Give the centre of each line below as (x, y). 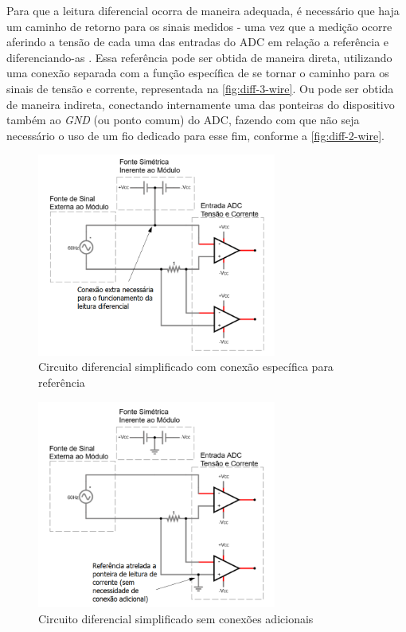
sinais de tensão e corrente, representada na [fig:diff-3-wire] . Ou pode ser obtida (200, 88)
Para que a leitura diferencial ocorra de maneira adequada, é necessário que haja (203, 10)
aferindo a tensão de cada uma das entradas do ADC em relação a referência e (198, 42)
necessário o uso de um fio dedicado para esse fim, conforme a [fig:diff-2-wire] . (195, 135)
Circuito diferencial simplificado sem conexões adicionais (176, 618)
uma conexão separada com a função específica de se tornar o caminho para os (198, 73)
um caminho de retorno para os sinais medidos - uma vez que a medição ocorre (199, 26)
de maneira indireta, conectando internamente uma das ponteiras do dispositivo (201, 104)
